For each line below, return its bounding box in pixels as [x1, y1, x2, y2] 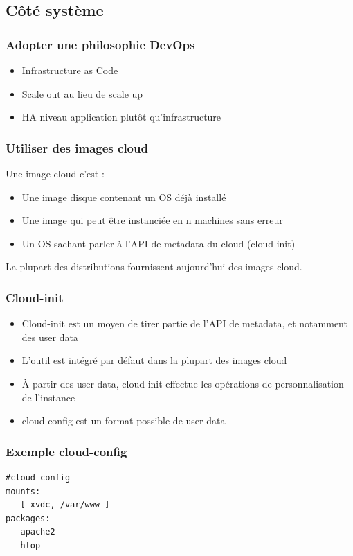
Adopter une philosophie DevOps [6, 35, 195, 53]
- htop [10, 540, 41, 550]
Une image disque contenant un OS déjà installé [21, 189, 226, 204]
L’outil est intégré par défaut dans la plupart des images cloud [21, 353, 287, 367]
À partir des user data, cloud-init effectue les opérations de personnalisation [21, 376, 344, 390]
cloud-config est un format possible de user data [21, 413, 226, 428]
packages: [6, 513, 51, 523]
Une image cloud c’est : [6, 166, 105, 180]
